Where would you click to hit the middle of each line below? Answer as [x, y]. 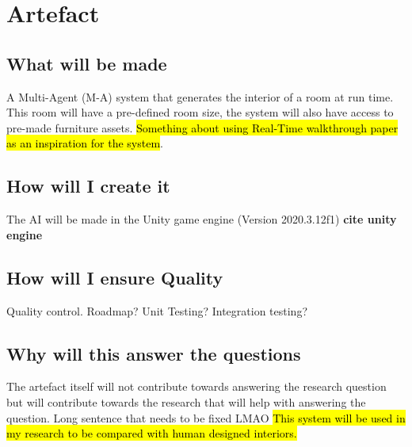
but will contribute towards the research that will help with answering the [186, 401]
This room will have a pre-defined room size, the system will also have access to [200, 112]
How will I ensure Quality [115, 277]
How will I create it [88, 186]
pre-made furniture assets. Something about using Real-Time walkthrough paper [202, 127]
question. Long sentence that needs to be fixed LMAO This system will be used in [206, 417]
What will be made [87, 63]
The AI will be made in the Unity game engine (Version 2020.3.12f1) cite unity [202, 219]
